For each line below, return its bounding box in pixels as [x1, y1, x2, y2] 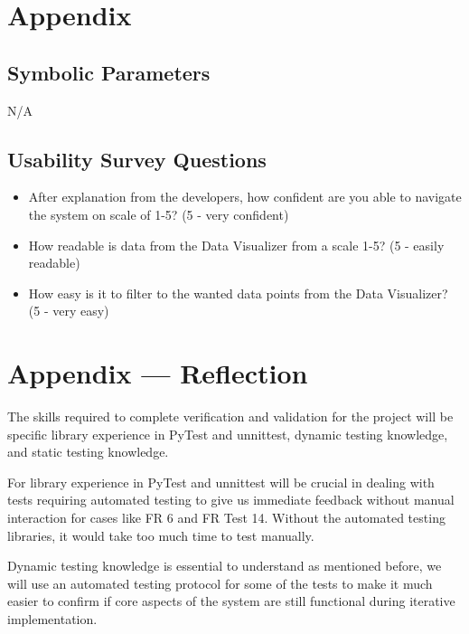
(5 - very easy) [28, 301, 109, 320]
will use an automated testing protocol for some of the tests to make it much [7, 573, 433, 592]
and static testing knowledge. [7, 442, 169, 461]
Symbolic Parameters [7, 58, 211, 86]
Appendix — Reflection [7, 355, 308, 392]
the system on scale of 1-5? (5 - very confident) [28, 204, 289, 223]
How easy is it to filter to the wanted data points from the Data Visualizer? [28, 283, 448, 302]
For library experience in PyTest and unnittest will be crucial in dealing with [7, 472, 435, 491]
